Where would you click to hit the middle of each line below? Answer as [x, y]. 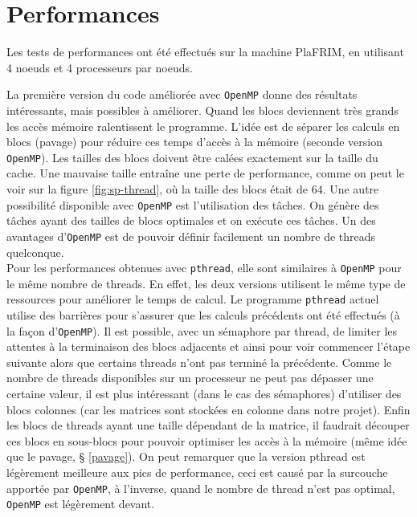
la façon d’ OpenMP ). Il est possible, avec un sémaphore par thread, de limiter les [202, 330]
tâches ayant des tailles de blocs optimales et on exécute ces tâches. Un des [191, 220]
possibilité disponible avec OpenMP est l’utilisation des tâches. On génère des [193, 204]
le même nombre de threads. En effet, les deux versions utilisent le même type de [206, 283]
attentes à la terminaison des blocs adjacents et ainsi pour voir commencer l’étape [208, 346]
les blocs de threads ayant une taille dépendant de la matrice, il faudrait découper [208, 425]
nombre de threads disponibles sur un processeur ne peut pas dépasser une [190, 378]
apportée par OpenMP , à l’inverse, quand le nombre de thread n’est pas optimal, [201, 488]
